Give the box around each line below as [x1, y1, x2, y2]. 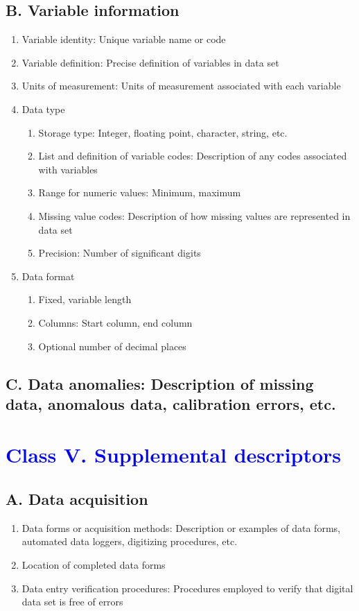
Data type [21, 101, 65, 116]
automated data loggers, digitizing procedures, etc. [21, 534, 238, 549]
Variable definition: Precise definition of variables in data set [21, 55, 279, 69]
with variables [38, 162, 98, 176]
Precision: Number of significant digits [38, 246, 201, 260]
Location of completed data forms [21, 558, 166, 572]
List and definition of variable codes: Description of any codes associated [38, 148, 347, 163]
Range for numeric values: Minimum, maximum [38, 185, 241, 200]
